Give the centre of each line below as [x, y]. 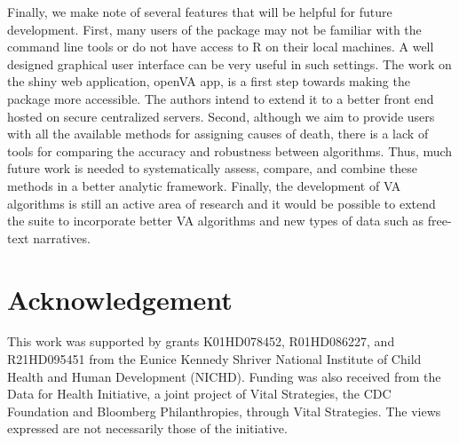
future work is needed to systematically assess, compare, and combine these [212, 168]
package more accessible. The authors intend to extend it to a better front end [221, 98]
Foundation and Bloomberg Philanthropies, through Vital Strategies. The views [224, 411]
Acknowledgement [120, 299]
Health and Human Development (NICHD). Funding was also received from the [224, 376]
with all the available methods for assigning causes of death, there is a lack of [218, 134]
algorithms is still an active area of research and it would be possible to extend [222, 203]
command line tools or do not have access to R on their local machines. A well [221, 47]
